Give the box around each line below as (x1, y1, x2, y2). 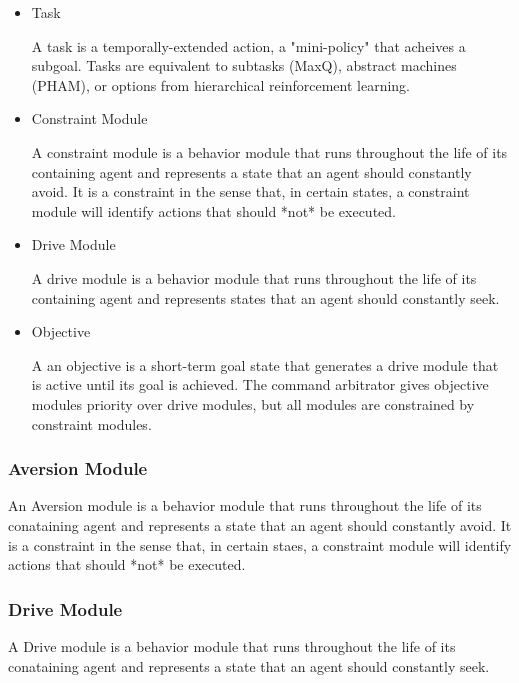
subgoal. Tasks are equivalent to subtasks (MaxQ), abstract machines (31, 55, 457, 76)
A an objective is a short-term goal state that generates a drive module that (31, 354, 499, 375)
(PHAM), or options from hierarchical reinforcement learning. (31, 74, 410, 95)
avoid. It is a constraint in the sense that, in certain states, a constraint (31, 181, 470, 202)
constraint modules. (31, 413, 152, 434)
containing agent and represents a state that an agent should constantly (31, 161, 472, 182)
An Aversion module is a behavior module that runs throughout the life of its (8, 495, 482, 516)
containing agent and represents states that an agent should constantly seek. (31, 287, 500, 308)
